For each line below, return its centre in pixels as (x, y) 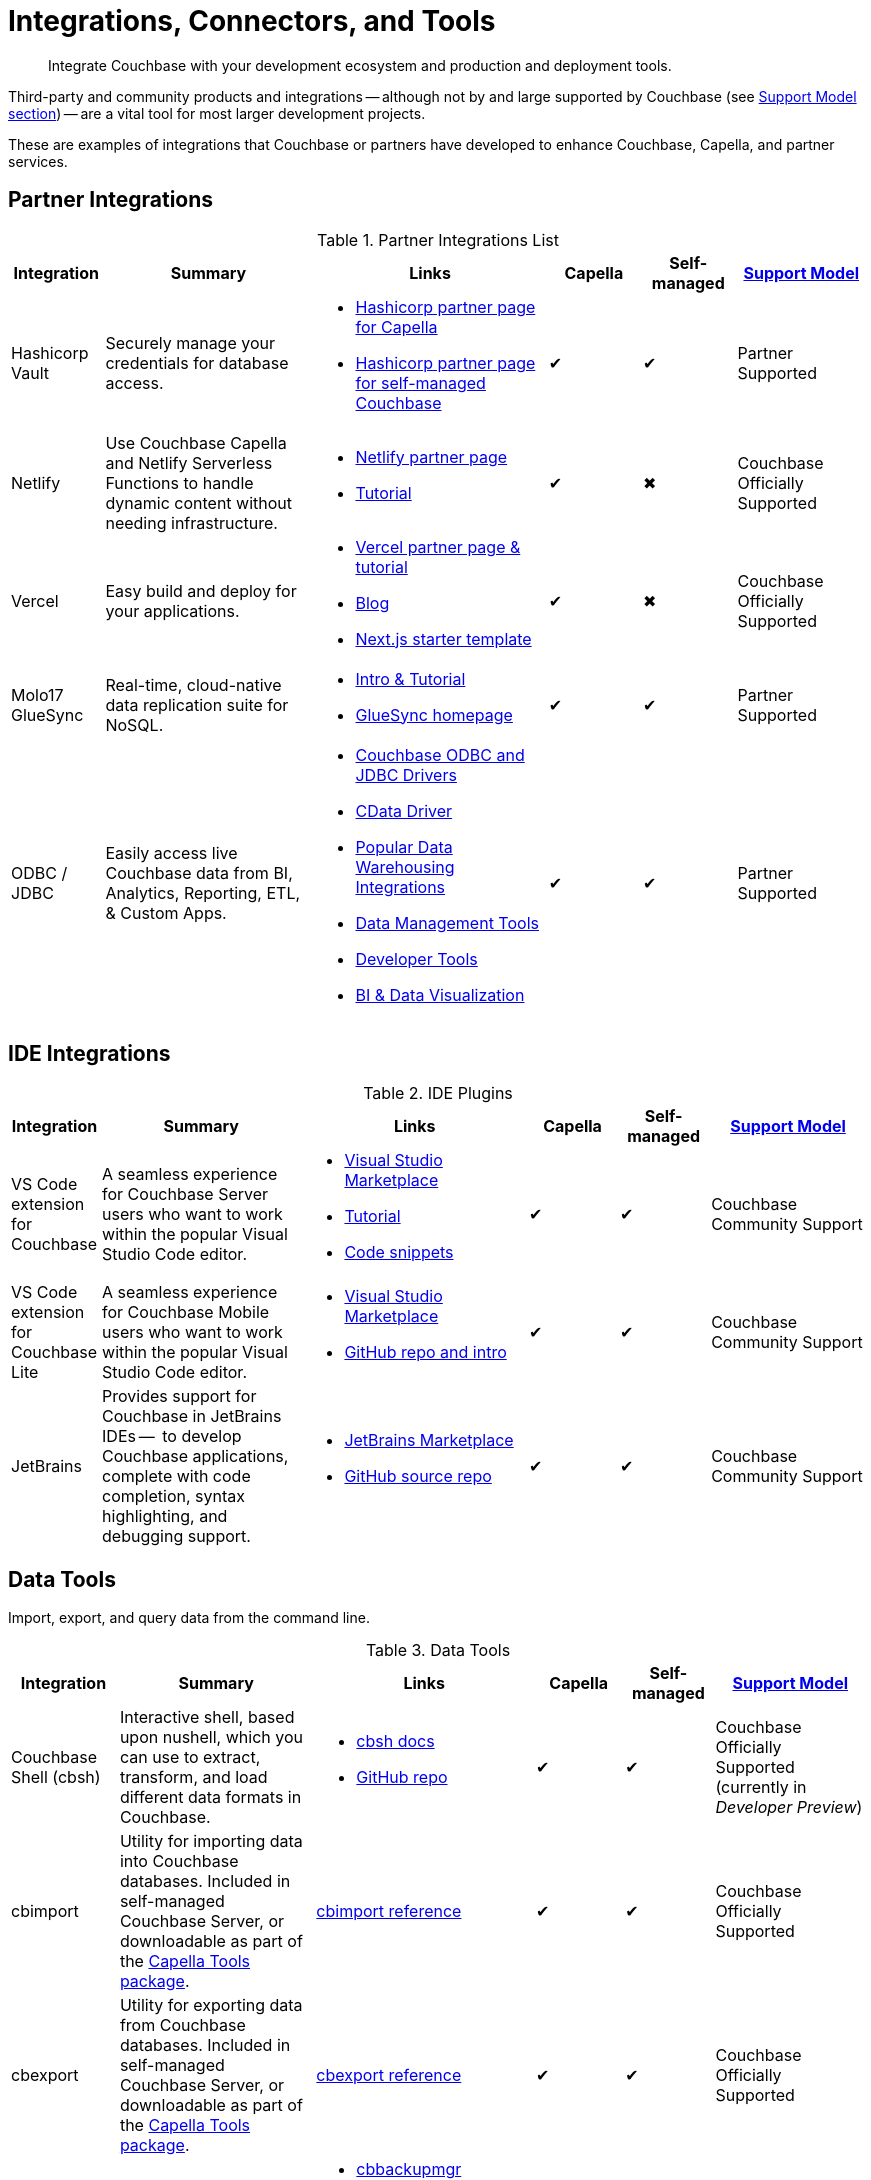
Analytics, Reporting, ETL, (203, 892)
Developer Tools (416, 958)
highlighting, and (165, 1516)
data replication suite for (197, 704)
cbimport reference (389, 1911)
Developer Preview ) (789, 1807)
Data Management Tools (447, 922)
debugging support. (176, 1536)
